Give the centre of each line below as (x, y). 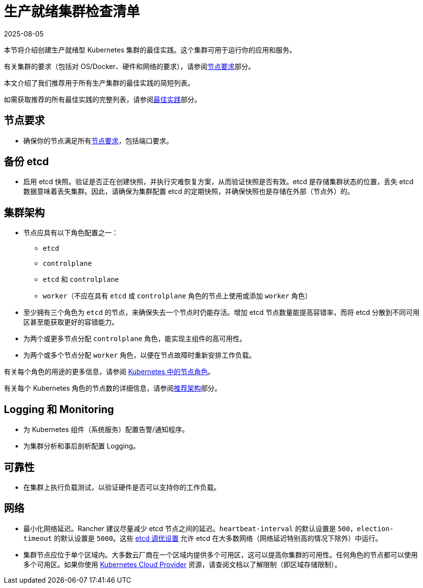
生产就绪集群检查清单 (72, 12)
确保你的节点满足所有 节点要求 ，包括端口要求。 (98, 140)
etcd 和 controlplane (81, 279)
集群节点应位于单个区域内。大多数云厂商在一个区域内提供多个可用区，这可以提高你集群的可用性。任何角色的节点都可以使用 (220, 554)
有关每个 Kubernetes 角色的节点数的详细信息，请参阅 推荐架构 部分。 (113, 388)
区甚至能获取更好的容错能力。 (71, 322)
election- (375, 528)
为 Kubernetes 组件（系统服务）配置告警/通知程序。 (106, 430)
